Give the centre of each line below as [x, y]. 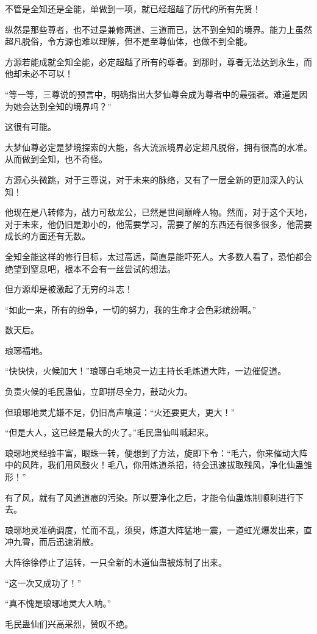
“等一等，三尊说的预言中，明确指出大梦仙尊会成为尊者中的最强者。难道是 [152, 94]
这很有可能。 [30, 127]
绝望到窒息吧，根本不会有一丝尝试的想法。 [90, 268]
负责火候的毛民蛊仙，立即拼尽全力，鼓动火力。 [99, 391]
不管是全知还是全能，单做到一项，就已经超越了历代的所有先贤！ [133, 9]
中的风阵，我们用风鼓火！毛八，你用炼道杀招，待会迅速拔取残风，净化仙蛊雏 [158, 465]
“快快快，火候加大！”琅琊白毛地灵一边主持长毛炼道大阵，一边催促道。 [146, 371]
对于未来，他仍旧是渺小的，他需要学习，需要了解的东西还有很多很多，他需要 [158, 224]
